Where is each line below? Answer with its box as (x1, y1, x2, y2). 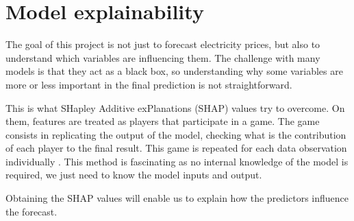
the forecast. (5, 204, 58, 218)
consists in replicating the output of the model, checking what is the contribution (5, 127, 346, 141)
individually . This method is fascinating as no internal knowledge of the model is (5, 154, 349, 168)
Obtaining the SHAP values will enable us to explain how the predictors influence (5, 191, 349, 205)
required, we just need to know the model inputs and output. (5, 167, 262, 182)
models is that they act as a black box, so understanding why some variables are (5, 64, 343, 78)
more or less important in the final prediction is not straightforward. (5, 77, 292, 91)
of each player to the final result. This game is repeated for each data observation (5, 141, 347, 155)
